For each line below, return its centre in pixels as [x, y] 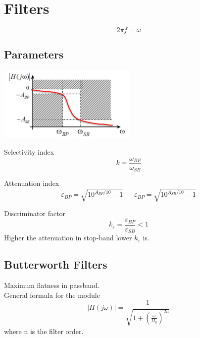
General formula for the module [52, 295]
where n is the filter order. [44, 331]
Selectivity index [29, 152]
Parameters [34, 54]
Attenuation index [32, 183]
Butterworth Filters [56, 264]
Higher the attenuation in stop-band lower [68, 238]
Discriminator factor [35, 213]
